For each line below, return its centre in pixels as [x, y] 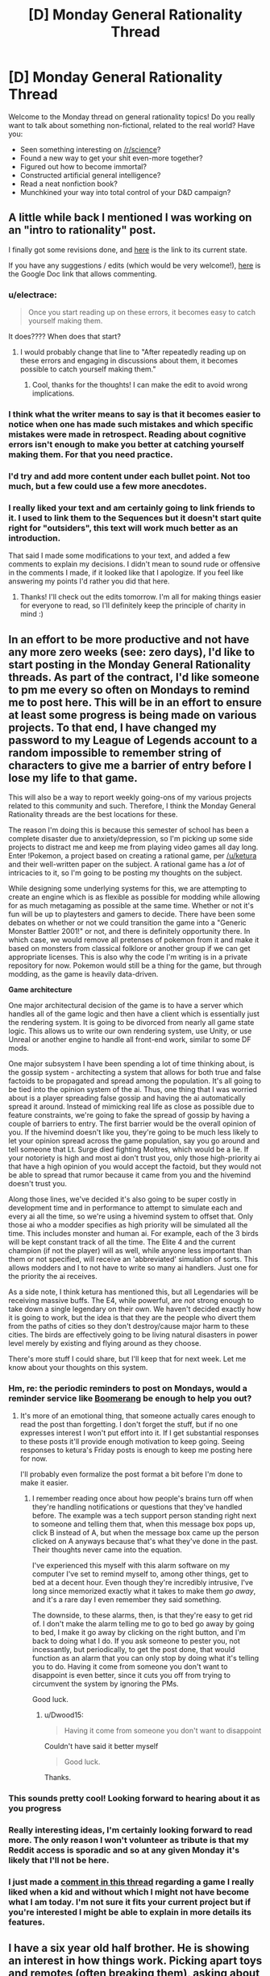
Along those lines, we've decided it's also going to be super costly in [122, 1199]
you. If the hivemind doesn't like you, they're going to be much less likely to [133, 1132]
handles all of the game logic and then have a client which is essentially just [134, 1014]
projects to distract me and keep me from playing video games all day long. [133, 847]
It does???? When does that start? [64, 337]
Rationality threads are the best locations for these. [93, 814]
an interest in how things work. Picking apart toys [135, 1961]
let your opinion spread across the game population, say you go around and [134, 1141]
